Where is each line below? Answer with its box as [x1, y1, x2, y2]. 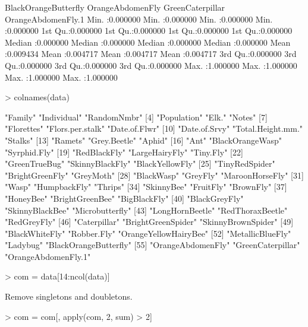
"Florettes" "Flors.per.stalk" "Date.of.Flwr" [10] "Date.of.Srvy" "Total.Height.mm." [5, 122, 303, 135]
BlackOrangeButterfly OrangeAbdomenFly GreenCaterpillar [5, 1, 225, 13]
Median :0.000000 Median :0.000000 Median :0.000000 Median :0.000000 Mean [5, 36, 291, 48]
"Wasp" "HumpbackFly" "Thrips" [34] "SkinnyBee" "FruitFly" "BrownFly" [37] [5, 180, 287, 193]
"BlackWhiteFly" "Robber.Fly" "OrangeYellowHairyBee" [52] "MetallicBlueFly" [5, 227, 291, 239]
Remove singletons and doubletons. [5, 290, 133, 303]
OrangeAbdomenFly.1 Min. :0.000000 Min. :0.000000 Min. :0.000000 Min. [5, 12, 273, 25]
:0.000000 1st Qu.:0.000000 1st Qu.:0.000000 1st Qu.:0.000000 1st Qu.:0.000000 [5, 24, 293, 37]
